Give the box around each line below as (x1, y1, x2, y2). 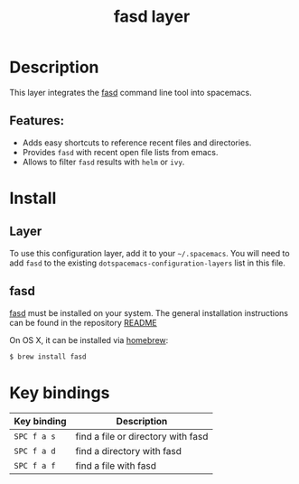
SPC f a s (14, 432, 56, 442)
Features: (9, 113, 65, 128)
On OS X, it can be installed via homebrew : (9, 334, 169, 345)
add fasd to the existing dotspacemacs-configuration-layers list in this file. (9, 257, 286, 268)
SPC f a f (14, 461, 56, 471)
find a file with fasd (75, 460, 156, 472)
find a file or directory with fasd (75, 431, 209, 443)
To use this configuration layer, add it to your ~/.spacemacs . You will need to (9, 247, 291, 258)
